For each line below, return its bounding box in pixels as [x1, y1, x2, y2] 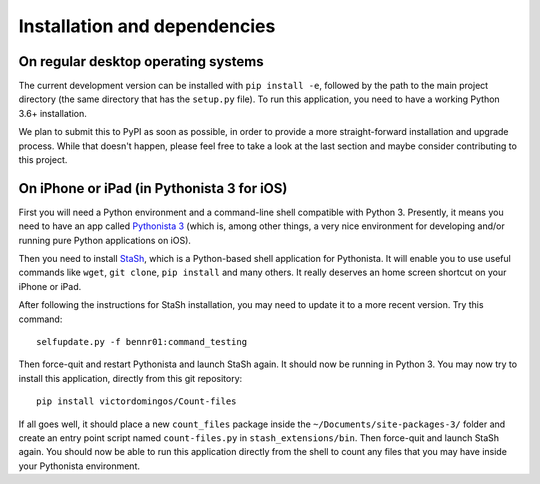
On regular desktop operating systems [18, 53, 264, 70]
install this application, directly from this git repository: [18, 372, 243, 384]
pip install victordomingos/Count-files [36, 396, 237, 407]
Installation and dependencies [18, 15, 276, 37]
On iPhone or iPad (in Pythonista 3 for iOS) [18, 180, 288, 197]
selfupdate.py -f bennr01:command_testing [36, 336, 248, 348]
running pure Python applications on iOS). [18, 234, 192, 246]
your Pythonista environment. [18, 460, 140, 472]
